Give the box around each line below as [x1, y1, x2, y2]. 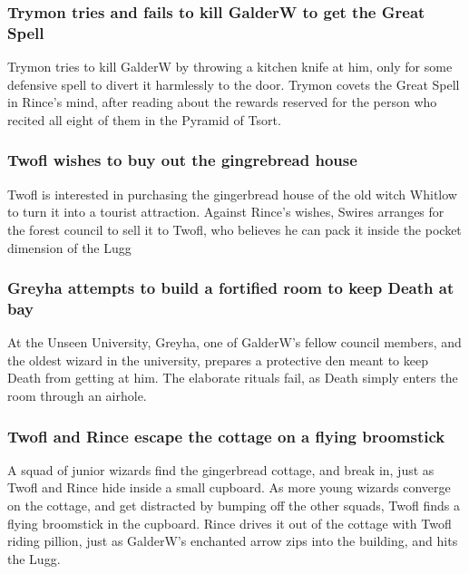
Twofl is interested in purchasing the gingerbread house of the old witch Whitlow [7, 184, 457, 203]
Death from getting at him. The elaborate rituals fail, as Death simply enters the [7, 368, 458, 387]
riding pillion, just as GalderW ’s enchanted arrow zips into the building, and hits [7, 531, 458, 550]
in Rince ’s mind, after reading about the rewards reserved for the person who [7, 92, 437, 112]
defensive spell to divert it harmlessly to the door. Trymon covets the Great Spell [7, 74, 460, 93]
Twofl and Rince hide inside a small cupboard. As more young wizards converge [7, 478, 451, 497]
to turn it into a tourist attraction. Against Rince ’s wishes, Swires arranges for [7, 202, 445, 221]
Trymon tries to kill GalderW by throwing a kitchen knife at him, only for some [7, 57, 453, 76]
